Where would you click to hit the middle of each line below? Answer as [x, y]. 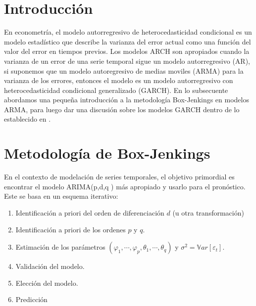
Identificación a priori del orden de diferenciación [90, 212]
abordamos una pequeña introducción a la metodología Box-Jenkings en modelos [127, 100]
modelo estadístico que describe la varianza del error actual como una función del [128, 41]
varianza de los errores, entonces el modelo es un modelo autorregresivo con [119, 80]
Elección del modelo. [47, 283]
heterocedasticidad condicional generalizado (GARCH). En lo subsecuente [116, 90]
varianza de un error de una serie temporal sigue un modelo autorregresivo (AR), [127, 61]
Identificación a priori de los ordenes [71, 229]
